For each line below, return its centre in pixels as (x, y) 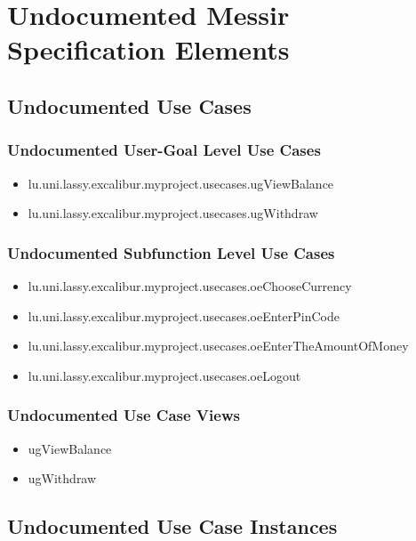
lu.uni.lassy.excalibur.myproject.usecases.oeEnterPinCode (184, 315)
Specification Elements (148, 49)
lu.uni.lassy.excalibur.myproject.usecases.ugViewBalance (181, 183)
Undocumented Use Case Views (124, 415)
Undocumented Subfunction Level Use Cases (171, 252)
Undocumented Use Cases (129, 105)
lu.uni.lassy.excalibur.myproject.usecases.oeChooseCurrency (190, 285)
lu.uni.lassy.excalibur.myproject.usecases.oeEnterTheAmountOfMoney (218, 346)
